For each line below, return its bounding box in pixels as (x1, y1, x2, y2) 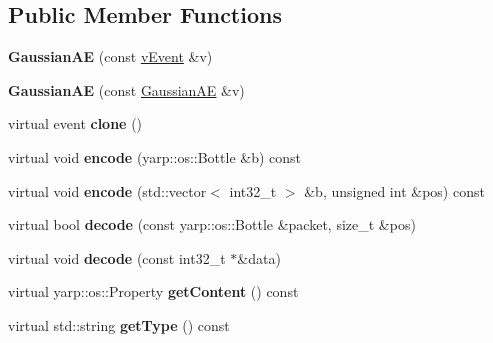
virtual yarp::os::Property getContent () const (8, 281, 299, 302)
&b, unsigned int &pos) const (304, 180, 485, 201)
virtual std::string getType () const (8, 314, 230, 335)
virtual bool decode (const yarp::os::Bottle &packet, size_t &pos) (8, 214, 416, 235)
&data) (237, 247, 281, 268)
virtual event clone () (8, 113, 143, 134)
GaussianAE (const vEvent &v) (8, 46, 213, 67)
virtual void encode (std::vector (8, 180, 207, 201)
